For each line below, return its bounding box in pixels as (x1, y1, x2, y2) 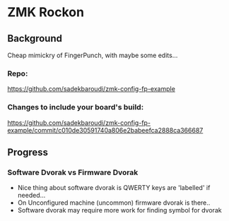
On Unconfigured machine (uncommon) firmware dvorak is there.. (17, 198, 211, 207)
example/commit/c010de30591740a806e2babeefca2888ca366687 (7, 126, 204, 134)
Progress (7, 146, 48, 158)
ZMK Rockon (7, 4, 85, 20)
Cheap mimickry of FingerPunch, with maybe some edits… (7, 51, 178, 59)
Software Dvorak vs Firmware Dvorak (7, 167, 139, 177)
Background (7, 32, 62, 44)
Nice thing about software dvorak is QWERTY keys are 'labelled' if (17, 184, 211, 192)
